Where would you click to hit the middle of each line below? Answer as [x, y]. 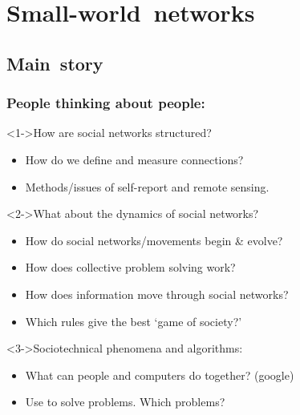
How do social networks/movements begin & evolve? [154, 240]
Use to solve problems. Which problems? [125, 402]
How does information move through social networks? [157, 294]
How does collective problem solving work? [130, 267]
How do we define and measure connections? [134, 159]
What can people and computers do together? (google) [160, 375]
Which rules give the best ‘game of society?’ [134, 321]
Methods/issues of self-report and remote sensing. [147, 186]
